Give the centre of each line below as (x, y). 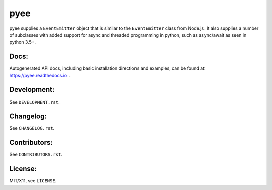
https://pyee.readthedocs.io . (40, 75)
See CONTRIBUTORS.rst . (36, 155)
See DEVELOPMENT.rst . (35, 102)
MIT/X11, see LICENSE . (33, 181)
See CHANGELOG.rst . (32, 128)
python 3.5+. (23, 42)
